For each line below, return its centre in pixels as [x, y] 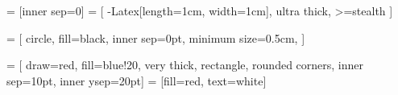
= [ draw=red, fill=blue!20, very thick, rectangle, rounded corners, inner [185, 65]
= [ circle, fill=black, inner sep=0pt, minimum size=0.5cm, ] [156, 37]
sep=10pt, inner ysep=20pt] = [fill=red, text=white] [137, 80]
